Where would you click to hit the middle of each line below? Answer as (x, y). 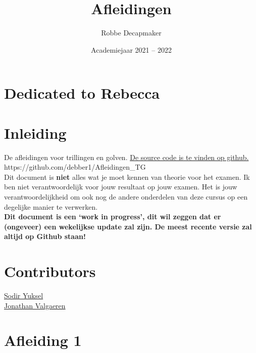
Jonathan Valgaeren (35, 305)
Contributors (50, 271)
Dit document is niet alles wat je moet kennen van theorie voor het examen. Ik (127, 176)
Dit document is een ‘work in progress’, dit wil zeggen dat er (113, 217)
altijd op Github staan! (45, 236)
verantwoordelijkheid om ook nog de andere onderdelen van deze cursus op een (126, 197)
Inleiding (35, 132)
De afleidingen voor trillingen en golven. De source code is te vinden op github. (126, 157)
